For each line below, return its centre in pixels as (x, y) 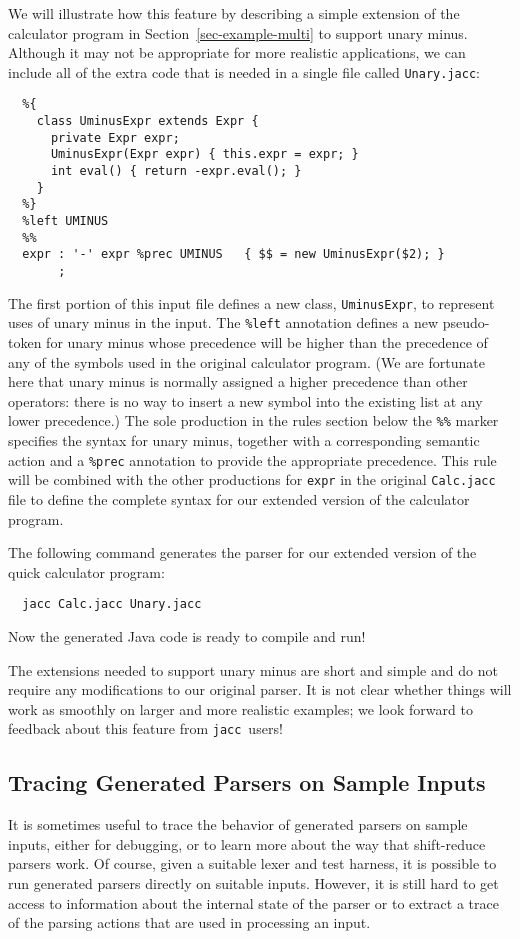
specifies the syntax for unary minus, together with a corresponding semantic (244, 440)
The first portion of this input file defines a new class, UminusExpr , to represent (251, 302)
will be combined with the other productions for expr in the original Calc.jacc (252, 479)
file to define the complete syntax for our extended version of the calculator (239, 498)
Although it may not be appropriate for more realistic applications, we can (237, 52)
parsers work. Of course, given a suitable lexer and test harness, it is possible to (252, 863)
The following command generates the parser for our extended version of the (242, 552)
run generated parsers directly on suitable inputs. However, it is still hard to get (253, 882)
